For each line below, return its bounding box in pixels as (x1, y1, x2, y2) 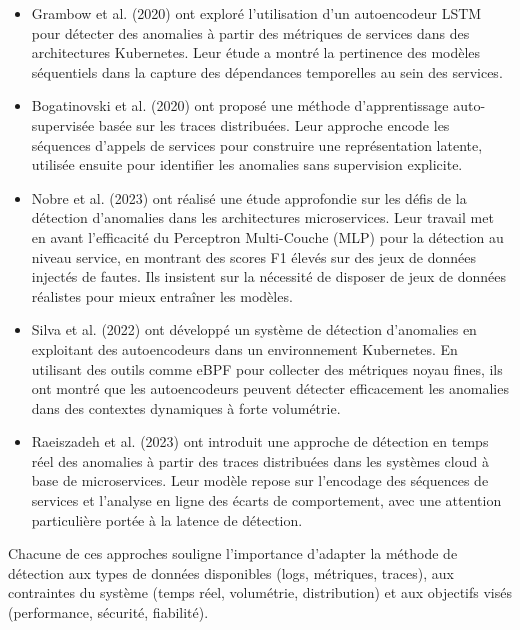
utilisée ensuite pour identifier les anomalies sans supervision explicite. (31, 154, 463, 175)
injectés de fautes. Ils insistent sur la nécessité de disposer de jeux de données (31, 266, 506, 287)
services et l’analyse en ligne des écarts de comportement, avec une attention (31, 490, 502, 511)
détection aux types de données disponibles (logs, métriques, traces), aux (8, 562, 454, 583)
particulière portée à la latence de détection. (31, 509, 303, 530)
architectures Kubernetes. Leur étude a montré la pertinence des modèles (31, 42, 481, 63)
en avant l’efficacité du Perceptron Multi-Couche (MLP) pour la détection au (31, 226, 504, 247)
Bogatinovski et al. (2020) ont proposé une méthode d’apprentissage (31, 95, 449, 116)
